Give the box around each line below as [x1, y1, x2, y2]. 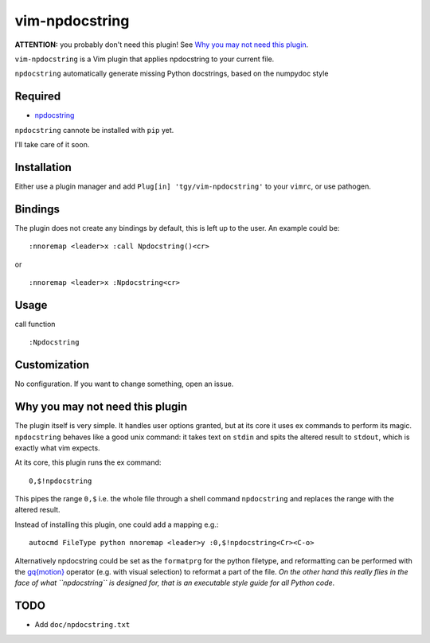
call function [14, 319, 56, 329]
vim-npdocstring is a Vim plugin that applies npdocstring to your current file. [14, 54, 275, 64]
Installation [14, 160, 72, 174]
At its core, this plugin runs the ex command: [14, 458, 162, 467]
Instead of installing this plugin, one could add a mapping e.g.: [14, 520, 219, 529]
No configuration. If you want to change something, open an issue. [14, 379, 234, 389]
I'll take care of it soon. [14, 140, 90, 150]
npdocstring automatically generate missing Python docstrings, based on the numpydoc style [14, 68, 329, 79]
